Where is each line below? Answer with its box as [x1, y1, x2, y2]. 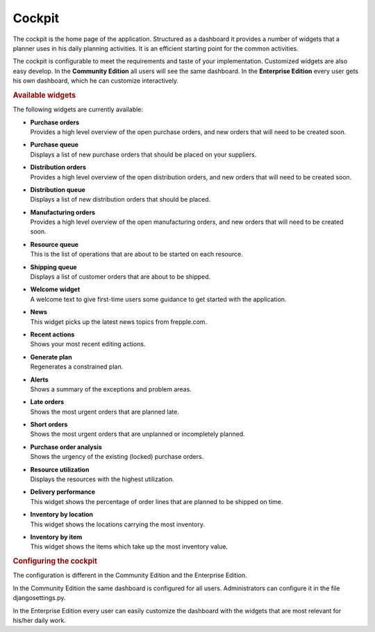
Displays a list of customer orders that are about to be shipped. [30, 273, 211, 281]
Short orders [30, 421, 68, 429]
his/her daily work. [12, 616, 66, 624]
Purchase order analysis [30, 442, 102, 451]
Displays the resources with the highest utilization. [30, 475, 174, 483]
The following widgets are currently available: [12, 105, 144, 114]
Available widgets [12, 90, 76, 100]
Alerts [30, 375, 49, 384]
